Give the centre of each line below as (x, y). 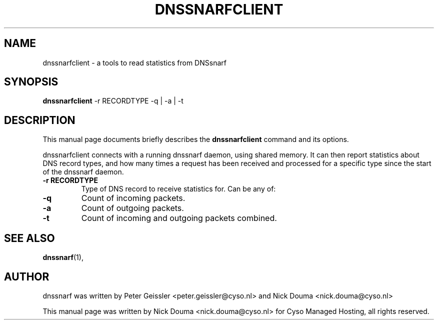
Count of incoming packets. (133, 198)
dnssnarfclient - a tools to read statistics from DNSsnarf (134, 62)
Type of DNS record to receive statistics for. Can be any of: (178, 189)
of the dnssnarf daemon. (83, 172)
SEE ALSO (29, 238)
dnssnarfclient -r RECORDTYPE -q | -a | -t (113, 101)
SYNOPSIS (31, 82)
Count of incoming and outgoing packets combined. (179, 218)
